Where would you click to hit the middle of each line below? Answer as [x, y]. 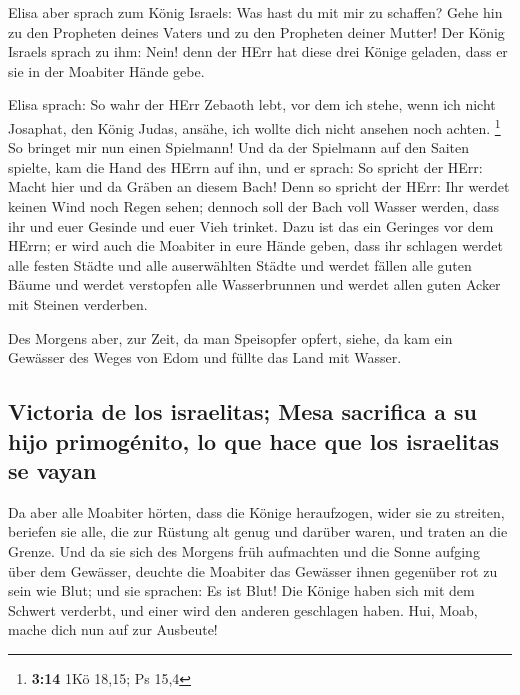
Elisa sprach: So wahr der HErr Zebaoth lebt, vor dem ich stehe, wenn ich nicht [252, 104]
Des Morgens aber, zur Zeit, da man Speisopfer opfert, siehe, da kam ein [230, 337]
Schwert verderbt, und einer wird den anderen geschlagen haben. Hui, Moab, [243, 609]
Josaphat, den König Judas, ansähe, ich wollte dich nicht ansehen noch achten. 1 [254, 126]
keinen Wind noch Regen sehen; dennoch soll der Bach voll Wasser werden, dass [253, 206]
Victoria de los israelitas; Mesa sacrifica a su [242, 411]
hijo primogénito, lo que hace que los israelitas [254, 440]
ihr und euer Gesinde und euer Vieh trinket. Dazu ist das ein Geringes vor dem [251, 225]
